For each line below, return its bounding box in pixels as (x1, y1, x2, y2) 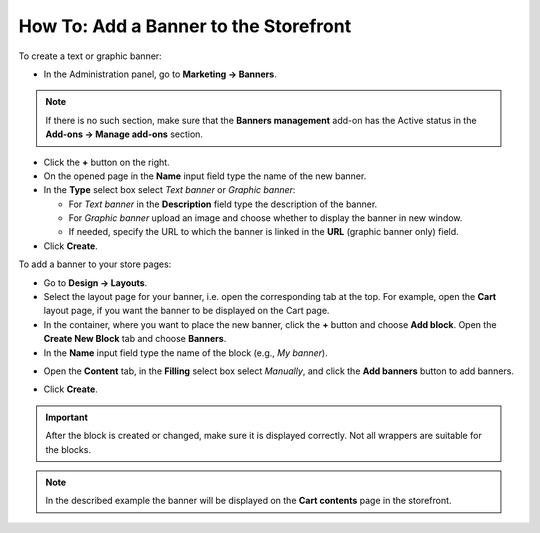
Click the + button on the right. (43, 156, 170, 168)
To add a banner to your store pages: (18, 258, 172, 270)
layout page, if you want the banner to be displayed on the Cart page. (43, 305, 330, 317)
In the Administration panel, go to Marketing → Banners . (43, 68, 277, 80)
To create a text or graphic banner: (18, 50, 162, 62)
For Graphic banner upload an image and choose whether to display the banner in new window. (68, 212, 463, 224)
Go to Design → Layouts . (43, 276, 148, 289)
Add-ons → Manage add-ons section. (45, 128, 204, 140)
